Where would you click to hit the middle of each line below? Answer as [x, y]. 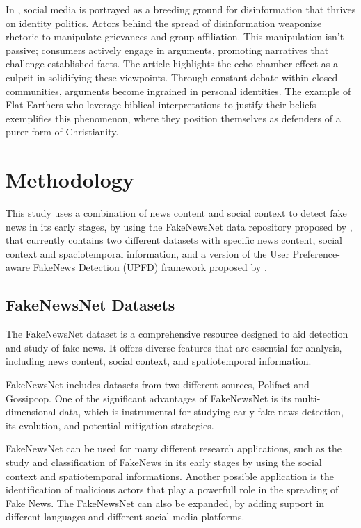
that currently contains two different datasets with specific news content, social [174, 240]
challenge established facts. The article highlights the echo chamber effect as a [172, 64]
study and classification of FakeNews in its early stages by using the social [164, 462]
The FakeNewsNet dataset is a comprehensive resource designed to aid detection [177, 334]
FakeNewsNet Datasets [90, 305]
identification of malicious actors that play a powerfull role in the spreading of [172, 489]
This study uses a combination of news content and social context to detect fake [176, 213]
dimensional [31, 412]
